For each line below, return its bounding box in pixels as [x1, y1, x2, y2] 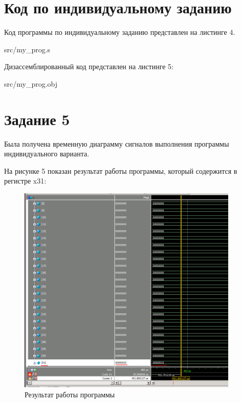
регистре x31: [4, 175, 47, 186]
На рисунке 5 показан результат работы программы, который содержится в [4, 165, 237, 176]
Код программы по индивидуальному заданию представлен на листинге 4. [4, 27, 235, 37]
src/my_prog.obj [4, 78, 58, 89]
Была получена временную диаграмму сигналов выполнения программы [4, 138, 229, 149]
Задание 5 [4, 108, 70, 129]
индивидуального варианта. [4, 148, 90, 159]
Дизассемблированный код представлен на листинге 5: [4, 61, 173, 72]
